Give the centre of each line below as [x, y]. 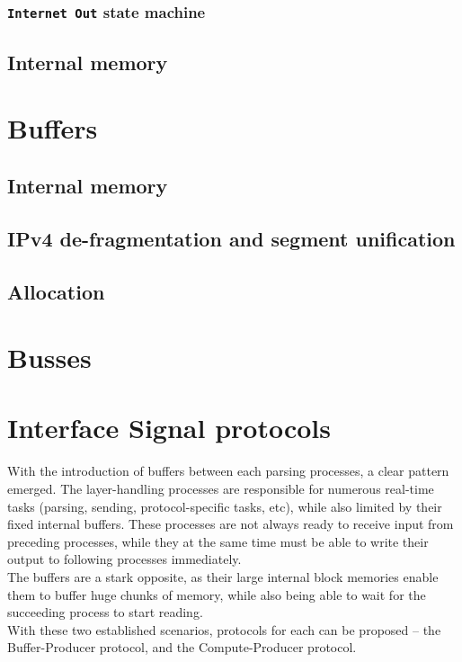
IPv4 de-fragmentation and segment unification [231, 238]
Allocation [56, 291]
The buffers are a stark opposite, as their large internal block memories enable [223, 576]
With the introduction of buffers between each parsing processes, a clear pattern [228, 471]
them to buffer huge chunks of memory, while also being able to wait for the [217, 594]
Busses [49, 358]
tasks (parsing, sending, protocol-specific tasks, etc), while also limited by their [225, 506]
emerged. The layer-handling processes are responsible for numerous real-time [221, 488]
